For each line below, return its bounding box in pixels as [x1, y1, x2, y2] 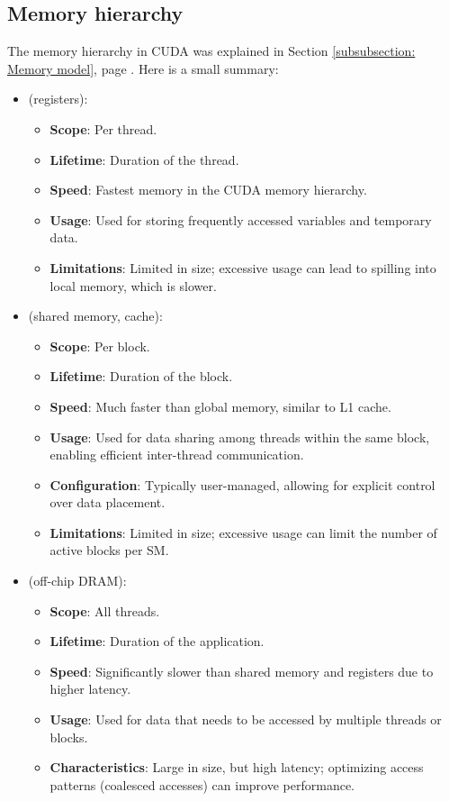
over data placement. [49, 493, 166, 512]
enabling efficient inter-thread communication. [49, 445, 304, 464]
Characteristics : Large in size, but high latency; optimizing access [49, 758, 424, 777]
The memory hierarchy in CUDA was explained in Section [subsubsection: [7, 41, 416, 60]
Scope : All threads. [49, 601, 160, 620]
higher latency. [49, 679, 131, 698]
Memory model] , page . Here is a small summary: [7, 59, 279, 77]
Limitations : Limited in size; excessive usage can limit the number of [49, 523, 437, 542]
